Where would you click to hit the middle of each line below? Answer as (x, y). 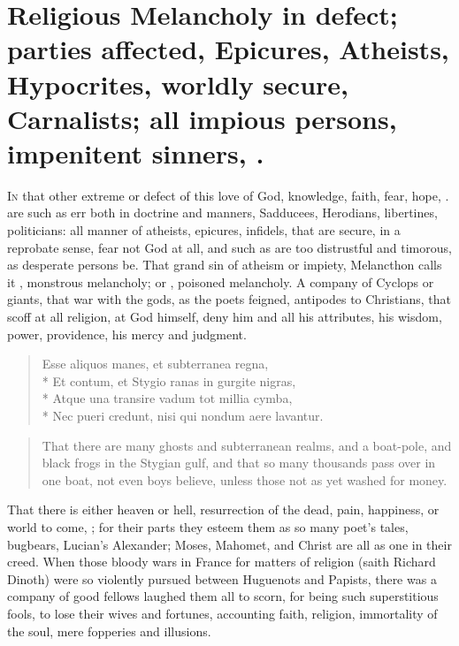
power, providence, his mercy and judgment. (127, 334)
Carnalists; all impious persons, (202, 118)
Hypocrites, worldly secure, (178, 84)
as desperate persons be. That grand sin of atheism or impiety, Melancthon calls (225, 265)
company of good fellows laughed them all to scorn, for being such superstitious (223, 596)
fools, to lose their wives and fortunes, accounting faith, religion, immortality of (222, 613)
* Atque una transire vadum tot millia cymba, (167, 398)
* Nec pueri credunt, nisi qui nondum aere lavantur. (183, 415)
